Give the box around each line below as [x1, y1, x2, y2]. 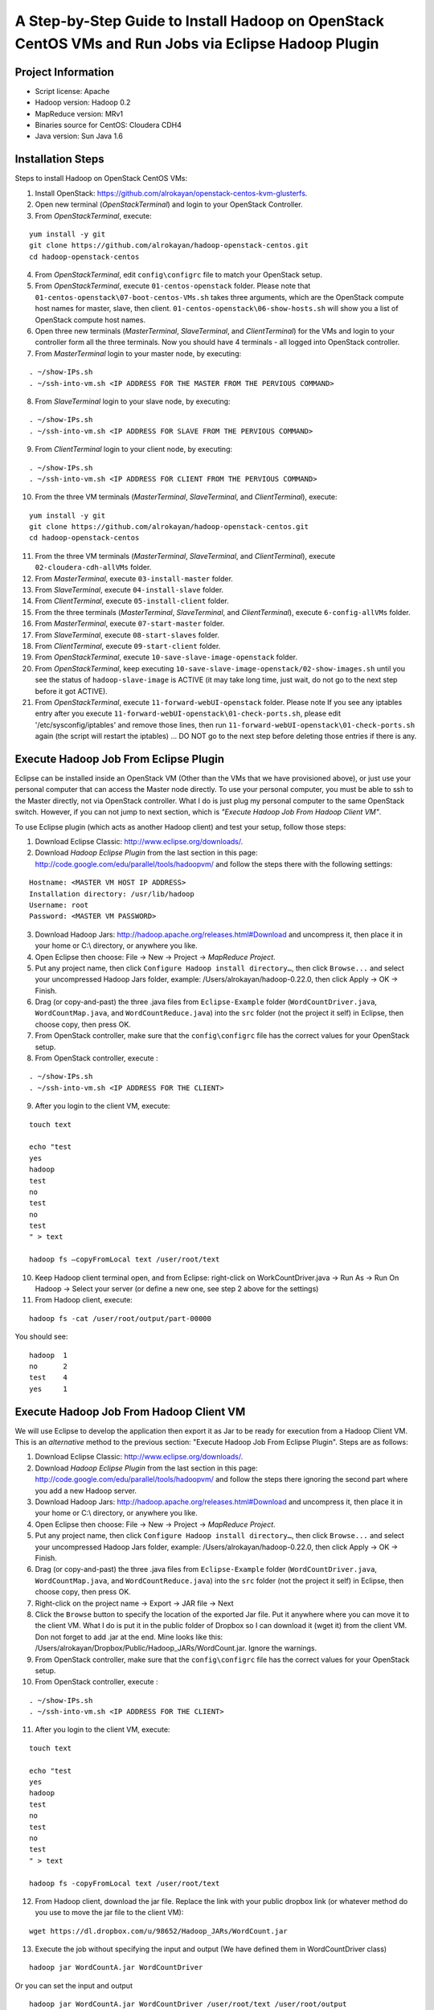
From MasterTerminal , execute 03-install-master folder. [35, 573, 233, 583]
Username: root [29, 900, 89, 909]
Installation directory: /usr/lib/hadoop [29, 889, 194, 898]
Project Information [14, 65, 114, 79]
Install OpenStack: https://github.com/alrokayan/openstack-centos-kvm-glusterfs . [35, 188, 308, 198]
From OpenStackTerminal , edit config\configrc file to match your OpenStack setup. [35, 270, 323, 280]
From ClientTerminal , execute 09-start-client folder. [35, 642, 221, 650]
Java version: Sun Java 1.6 [35, 131, 124, 141]
